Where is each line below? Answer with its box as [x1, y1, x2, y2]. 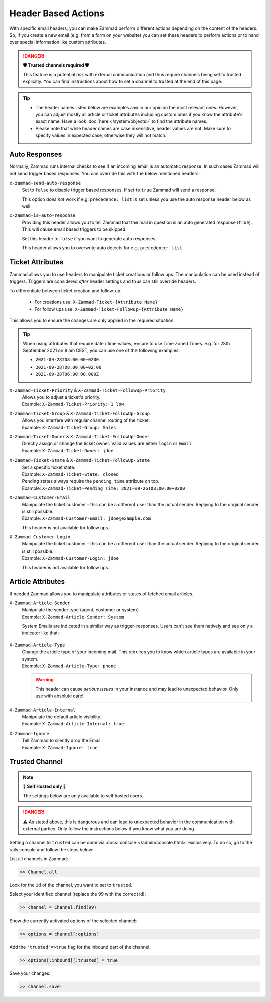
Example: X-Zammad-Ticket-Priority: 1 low [22, 401, 124, 407]
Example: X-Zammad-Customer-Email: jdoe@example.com [22, 515, 151, 521]
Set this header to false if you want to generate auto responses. [22, 235, 157, 241]
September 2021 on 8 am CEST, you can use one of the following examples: [23, 347, 180, 354]
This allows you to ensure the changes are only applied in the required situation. [9, 317, 175, 323]
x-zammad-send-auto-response [9, 180, 81, 186]
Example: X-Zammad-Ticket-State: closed [22, 471, 119, 477]
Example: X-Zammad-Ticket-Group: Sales [22, 424, 116, 430]
